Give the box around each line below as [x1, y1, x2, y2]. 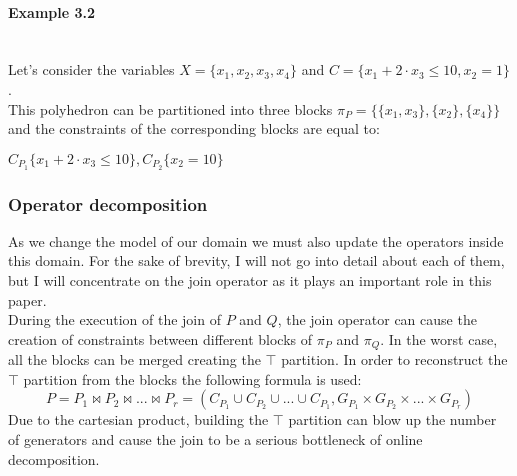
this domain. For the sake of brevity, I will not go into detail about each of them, [8, 250, 505, 271]
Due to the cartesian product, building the [8, 409, 269, 430]
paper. [8, 289, 47, 310]
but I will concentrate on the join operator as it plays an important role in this [8, 270, 492, 291]
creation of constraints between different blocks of [8, 328, 313, 349]
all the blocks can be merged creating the [8, 349, 261, 370]
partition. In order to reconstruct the [281, 349, 508, 370]
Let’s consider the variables [8, 59, 175, 80]
